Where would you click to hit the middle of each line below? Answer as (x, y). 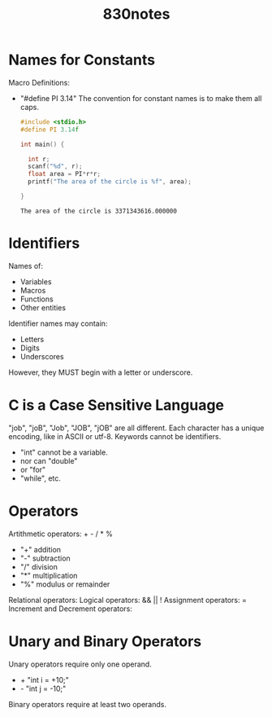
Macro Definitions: (39, 82)
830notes (136, 14)
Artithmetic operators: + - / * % (61, 534)
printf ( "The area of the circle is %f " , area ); (110, 182)
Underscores (42, 356)
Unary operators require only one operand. (80, 664)
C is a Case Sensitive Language (117, 405)
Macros (33, 290)
